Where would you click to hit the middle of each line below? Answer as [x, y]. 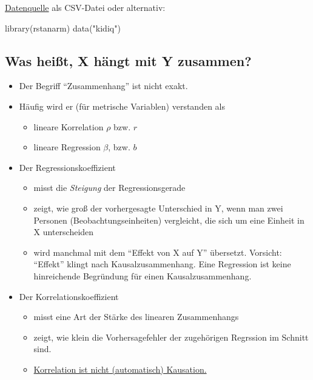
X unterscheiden [64, 232]
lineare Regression [67, 147]
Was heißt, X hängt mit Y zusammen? [128, 60]
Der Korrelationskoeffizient [69, 296]
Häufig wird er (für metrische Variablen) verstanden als [122, 106]
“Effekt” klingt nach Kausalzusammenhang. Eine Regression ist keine [162, 264]
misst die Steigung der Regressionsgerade [109, 188]
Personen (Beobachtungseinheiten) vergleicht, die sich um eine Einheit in [169, 220]
